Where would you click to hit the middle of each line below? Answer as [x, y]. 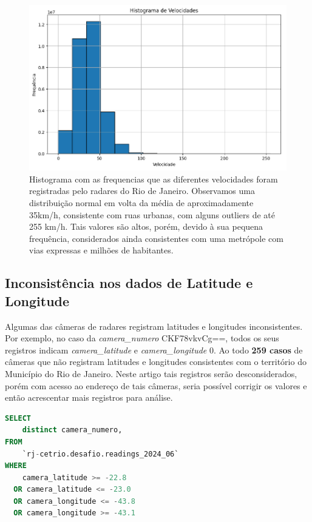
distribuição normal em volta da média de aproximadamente [141, 203]
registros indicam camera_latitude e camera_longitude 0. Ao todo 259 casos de [154, 350]
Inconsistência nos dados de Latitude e [129, 283]
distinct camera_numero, [72, 430]
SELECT [18, 418]
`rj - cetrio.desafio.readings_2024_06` [100, 454]
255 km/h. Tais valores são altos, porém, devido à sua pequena [146, 226]
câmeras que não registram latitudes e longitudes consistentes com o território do [156, 362]
